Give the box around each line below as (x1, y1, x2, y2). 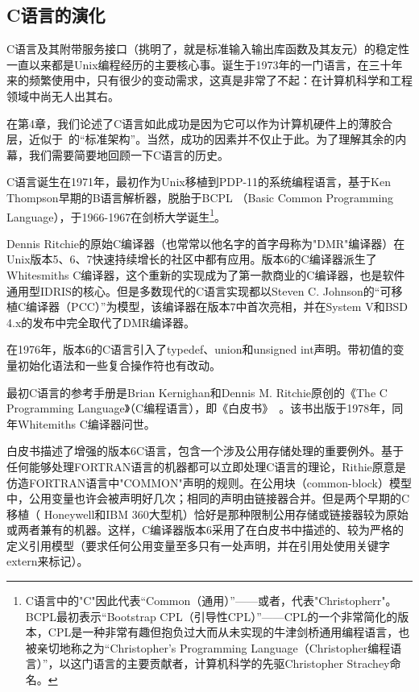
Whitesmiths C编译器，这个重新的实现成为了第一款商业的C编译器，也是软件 (6, 266, 405, 283)
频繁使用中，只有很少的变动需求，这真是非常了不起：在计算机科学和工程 (28, 72, 413, 89)
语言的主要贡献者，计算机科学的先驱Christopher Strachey (93, 655, 390, 672)
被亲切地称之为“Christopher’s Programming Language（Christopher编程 (25, 639, 391, 656)
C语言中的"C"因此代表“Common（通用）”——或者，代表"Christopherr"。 (25, 592, 397, 609)
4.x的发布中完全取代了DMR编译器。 (6, 313, 196, 330)
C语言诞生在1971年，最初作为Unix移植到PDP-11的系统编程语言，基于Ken (6, 173, 391, 190)
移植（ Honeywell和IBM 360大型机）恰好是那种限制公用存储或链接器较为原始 (6, 505, 409, 522)
